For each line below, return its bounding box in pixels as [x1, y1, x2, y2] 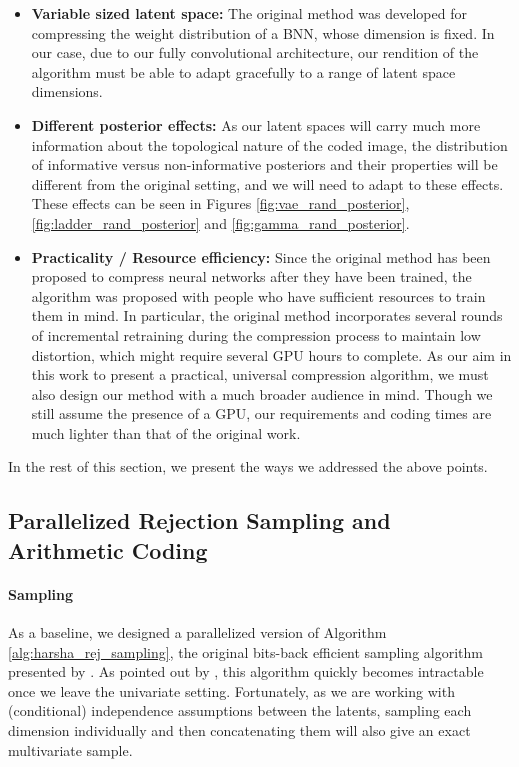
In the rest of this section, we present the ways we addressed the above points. [8, 456, 488, 477]
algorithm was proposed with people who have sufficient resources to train [31, 285, 486, 306]
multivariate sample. [8, 739, 133, 760]
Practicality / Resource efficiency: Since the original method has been [31, 246, 491, 267]
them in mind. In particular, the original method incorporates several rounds [31, 305, 503, 326]
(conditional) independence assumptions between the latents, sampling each [8, 700, 472, 721]
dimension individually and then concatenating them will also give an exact [8, 720, 471, 740]
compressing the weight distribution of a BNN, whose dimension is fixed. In [31, 22, 495, 43]
